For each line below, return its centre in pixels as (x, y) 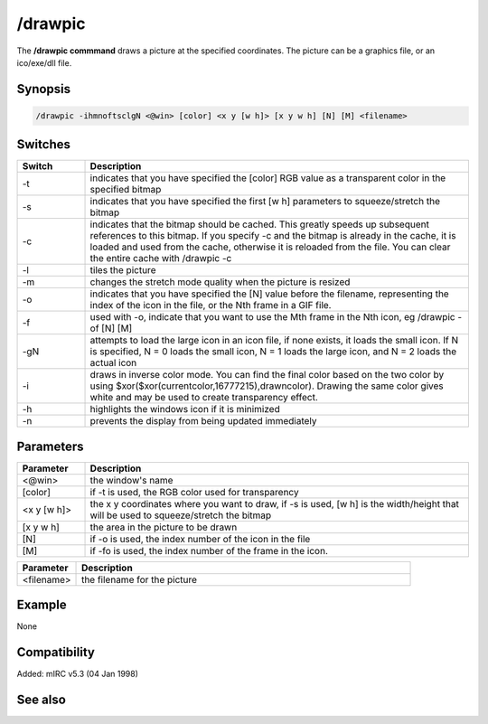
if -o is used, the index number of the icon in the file (200, 539)
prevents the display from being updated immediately (203, 421)
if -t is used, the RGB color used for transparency (194, 492)
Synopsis (44, 89)
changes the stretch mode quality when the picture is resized (220, 282)
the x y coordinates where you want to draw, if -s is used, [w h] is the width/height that (275, 503)
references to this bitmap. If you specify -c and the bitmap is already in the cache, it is (273, 236)
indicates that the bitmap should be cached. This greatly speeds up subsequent (259, 224)
